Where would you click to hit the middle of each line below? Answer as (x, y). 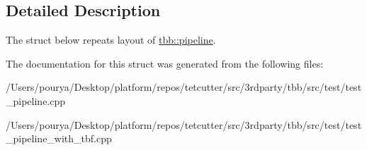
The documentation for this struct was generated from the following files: (165, 63)
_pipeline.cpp (36, 100)
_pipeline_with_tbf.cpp (59, 138)
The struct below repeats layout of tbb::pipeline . (111, 40)
